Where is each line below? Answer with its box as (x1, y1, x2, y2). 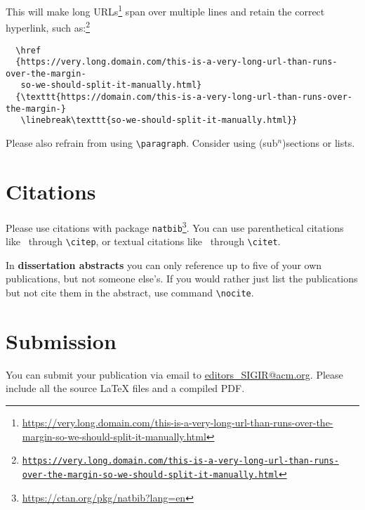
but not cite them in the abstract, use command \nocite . (6, 285, 254, 300)
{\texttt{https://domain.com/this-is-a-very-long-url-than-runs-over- (15, 92, 352, 103)
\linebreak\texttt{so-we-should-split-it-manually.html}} (20, 115, 298, 126)
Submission (6, 326, 117, 355)
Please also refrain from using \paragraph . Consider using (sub (6, 136, 278, 150)
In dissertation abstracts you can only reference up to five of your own (6, 257, 322, 272)
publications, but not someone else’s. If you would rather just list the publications (6, 271, 358, 286)
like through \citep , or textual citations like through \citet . (6, 234, 281, 249)
